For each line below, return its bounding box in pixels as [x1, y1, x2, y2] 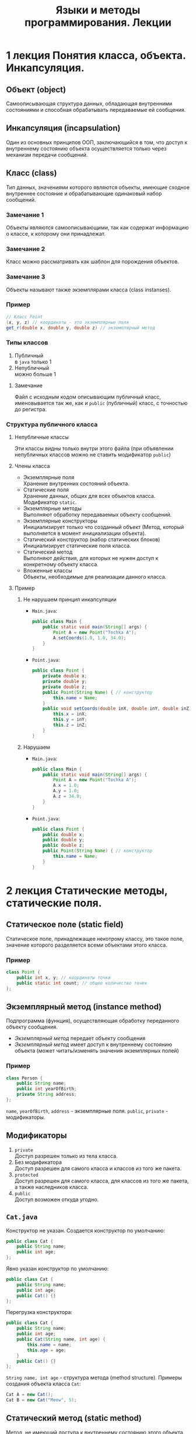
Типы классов [6, 339, 48, 347]
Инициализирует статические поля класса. [23, 542, 131, 549]
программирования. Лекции [24, 16, 172, 29]
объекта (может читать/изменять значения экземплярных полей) [14, 1047, 179, 1054]
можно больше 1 [14, 370, 57, 377]
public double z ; [43, 842, 85, 848]
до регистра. [14, 405, 47, 412]
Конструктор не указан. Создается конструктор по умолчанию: [6, 1227, 165, 1234]
